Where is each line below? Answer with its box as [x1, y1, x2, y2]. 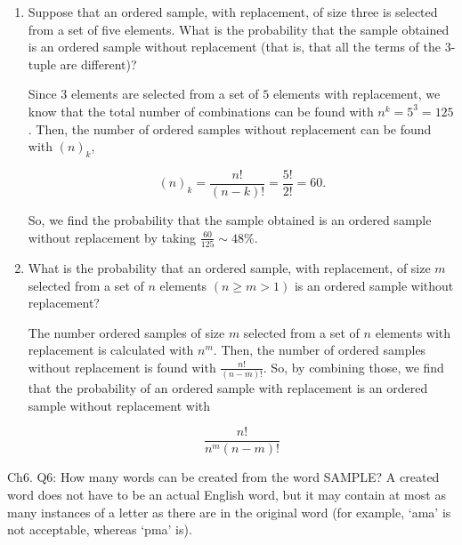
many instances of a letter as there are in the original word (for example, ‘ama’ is [7, 502, 451, 521]
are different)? [60, 54, 137, 73]
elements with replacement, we [272, 84, 441, 103]
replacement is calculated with [28, 341, 194, 359]
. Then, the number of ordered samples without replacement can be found [28, 119, 432, 138]
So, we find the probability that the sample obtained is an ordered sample [28, 211, 432, 229]
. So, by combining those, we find [263, 357, 444, 376]
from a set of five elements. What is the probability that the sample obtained [28, 20, 450, 38]
